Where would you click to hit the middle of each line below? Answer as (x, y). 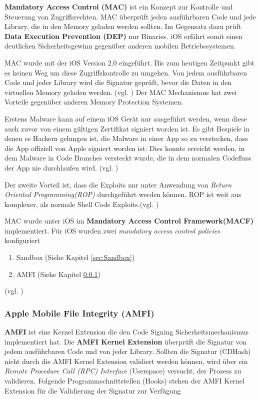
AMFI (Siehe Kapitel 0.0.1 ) (58, 274)
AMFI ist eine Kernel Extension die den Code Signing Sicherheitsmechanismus (127, 332)
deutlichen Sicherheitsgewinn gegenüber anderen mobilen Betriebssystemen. (120, 46)
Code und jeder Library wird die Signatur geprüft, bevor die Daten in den (118, 82)
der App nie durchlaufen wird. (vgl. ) (61, 167)
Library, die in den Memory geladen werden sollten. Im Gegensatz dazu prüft (123, 26)
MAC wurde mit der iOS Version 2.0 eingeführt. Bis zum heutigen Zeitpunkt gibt (129, 62)
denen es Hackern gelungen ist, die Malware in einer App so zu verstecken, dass (126, 138)
